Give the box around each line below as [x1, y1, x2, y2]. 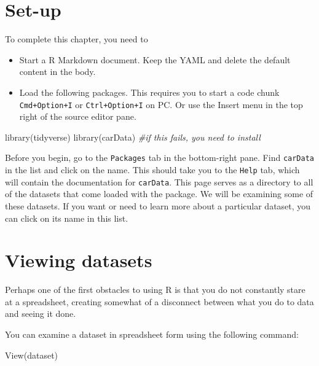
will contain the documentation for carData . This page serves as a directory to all [5, 175, 313, 188]
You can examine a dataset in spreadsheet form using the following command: [5, 328, 299, 340]
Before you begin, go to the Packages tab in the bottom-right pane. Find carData [5, 151, 315, 164]
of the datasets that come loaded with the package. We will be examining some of [5, 187, 313, 200]
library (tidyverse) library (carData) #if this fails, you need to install [5, 130, 261, 143]
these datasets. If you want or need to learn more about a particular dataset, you [5, 199, 311, 212]
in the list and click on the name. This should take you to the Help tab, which [5, 163, 300, 176]
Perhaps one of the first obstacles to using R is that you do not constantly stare [5, 283, 305, 296]
